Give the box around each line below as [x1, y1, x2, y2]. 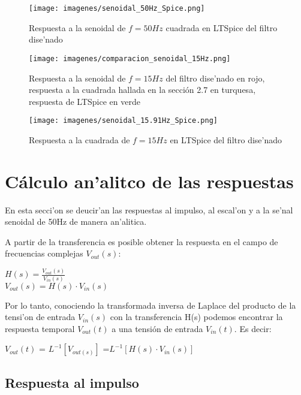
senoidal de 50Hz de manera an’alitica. [5, 215, 147, 228]
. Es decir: [234, 322, 272, 334]
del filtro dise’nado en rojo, [165, 71, 265, 84]
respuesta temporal [5, 322, 75, 334]
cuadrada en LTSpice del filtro [165, 21, 278, 34]
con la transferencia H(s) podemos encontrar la [110, 310, 283, 323]
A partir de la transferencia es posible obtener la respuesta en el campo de [5, 235, 278, 248]
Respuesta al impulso [5, 373, 139, 391]
